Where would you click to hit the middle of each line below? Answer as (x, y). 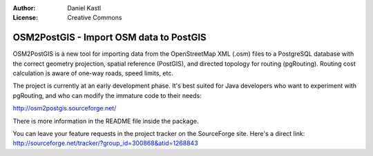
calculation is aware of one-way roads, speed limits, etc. (93, 73)
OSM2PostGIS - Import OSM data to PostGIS (109, 38)
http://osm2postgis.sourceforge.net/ (65, 108)
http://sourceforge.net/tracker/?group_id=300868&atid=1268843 (105, 143)
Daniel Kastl (84, 8)
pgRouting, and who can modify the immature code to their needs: (107, 95)
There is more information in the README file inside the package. (106, 121)
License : (25, 18)
